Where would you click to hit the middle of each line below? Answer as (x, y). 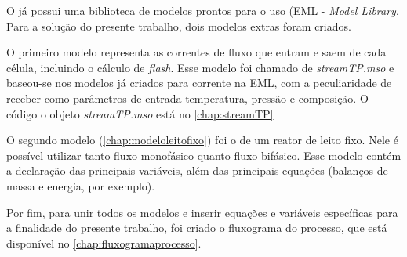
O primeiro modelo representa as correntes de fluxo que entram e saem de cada (196, 52)
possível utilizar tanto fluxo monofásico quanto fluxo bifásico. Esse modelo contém (204, 155)
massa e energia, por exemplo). (81, 185)
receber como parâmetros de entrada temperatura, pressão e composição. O (187, 98)
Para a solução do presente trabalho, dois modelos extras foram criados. (179, 25)
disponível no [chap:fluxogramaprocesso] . (104, 243)
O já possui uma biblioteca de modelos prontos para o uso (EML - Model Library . (203, 10)
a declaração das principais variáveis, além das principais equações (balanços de (197, 170)
